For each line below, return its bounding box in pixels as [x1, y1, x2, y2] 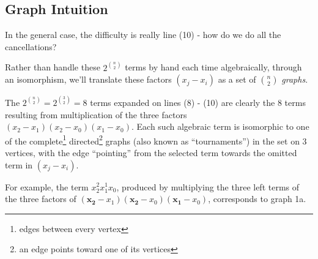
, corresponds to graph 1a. [208, 192, 306, 205]
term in [5, 158, 33, 171]
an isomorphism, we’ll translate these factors [5, 73, 172, 86]
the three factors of [5, 192, 76, 205]
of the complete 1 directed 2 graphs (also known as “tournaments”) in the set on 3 [5, 132, 307, 147]
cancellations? [5, 40, 57, 53]
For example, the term [5, 180, 89, 193]
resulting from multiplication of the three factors [5, 108, 187, 121]
